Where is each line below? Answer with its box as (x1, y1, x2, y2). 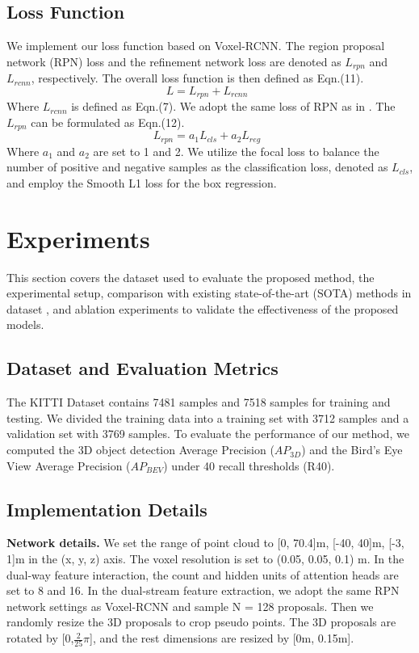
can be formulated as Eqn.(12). (31, 113, 185, 130)
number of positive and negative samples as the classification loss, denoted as (6, 158, 388, 175)
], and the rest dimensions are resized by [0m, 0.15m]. (90, 630, 354, 647)
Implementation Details (6, 496, 207, 521)
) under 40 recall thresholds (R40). (163, 457, 335, 474)
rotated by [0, (6, 630, 74, 647)
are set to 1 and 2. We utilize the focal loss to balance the (93, 142, 379, 159)
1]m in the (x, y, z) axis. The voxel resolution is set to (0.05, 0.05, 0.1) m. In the (6, 550, 404, 567)
